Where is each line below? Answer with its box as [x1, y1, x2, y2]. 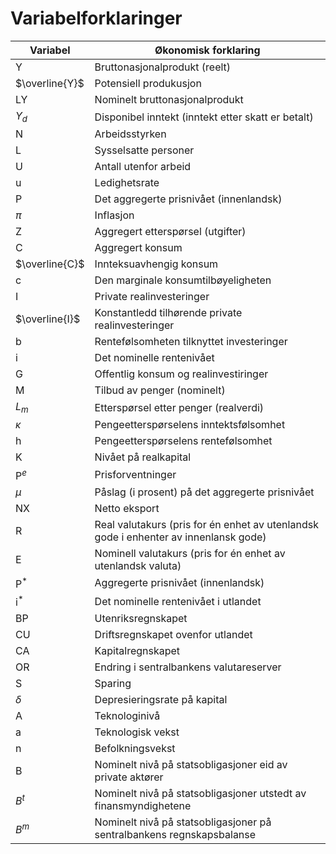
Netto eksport [94, 501, 160, 515]
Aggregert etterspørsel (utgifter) [94, 225, 247, 239]
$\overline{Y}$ [15, 76, 85, 90]
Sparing [94, 677, 132, 691]
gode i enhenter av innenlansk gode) [94, 530, 267, 544]
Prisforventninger [94, 467, 177, 481]
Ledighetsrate [94, 176, 160, 190]
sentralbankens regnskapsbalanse [94, 828, 257, 842]
